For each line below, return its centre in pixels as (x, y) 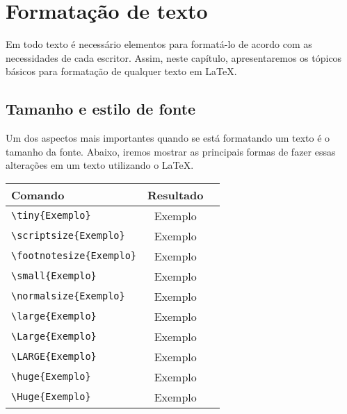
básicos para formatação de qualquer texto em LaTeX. (121, 71)
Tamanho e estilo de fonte (101, 109)
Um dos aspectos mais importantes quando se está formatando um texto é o (168, 138)
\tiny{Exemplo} (51, 216)
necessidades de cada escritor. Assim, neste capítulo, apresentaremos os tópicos (174, 57)
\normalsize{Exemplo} (68, 296)
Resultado (176, 194)
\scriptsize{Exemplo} (68, 236)
